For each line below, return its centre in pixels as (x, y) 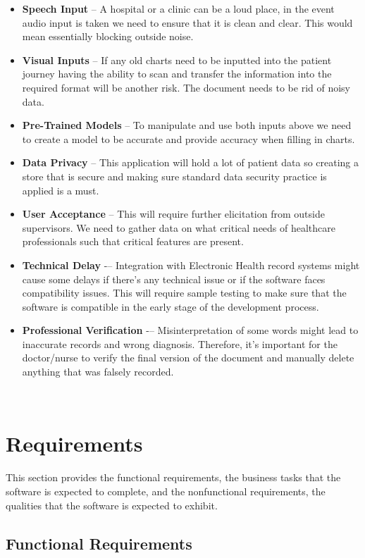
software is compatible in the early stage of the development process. (171, 306)
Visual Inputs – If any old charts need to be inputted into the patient (177, 60)
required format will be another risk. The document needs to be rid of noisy (186, 87)
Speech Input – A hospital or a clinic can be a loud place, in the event (178, 8)
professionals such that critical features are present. (133, 241)
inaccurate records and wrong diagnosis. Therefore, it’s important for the (180, 343)
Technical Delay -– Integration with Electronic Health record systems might (191, 265)
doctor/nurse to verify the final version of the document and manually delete (188, 358)
